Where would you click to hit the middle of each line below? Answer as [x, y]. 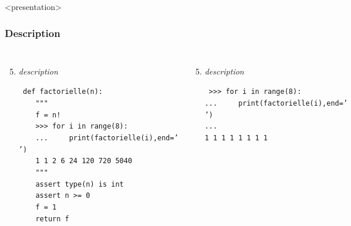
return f [52, 219]
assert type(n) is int [80, 184]
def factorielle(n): [63, 92]
